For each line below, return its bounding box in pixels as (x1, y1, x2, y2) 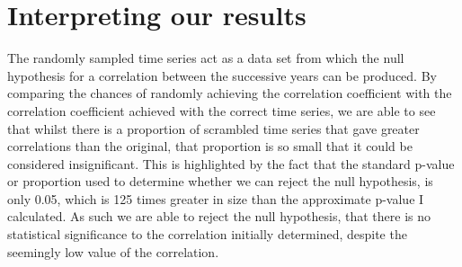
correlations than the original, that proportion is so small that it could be (7, 137, 413, 156)
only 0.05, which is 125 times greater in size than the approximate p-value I (7, 189, 424, 208)
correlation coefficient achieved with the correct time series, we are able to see (7, 101, 436, 120)
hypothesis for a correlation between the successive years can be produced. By (7, 66, 437, 85)
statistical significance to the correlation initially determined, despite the (7, 225, 407, 244)
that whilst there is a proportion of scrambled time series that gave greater (7, 119, 420, 138)
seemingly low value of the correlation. (7, 242, 219, 261)
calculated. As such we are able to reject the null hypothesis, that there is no (7, 207, 431, 226)
